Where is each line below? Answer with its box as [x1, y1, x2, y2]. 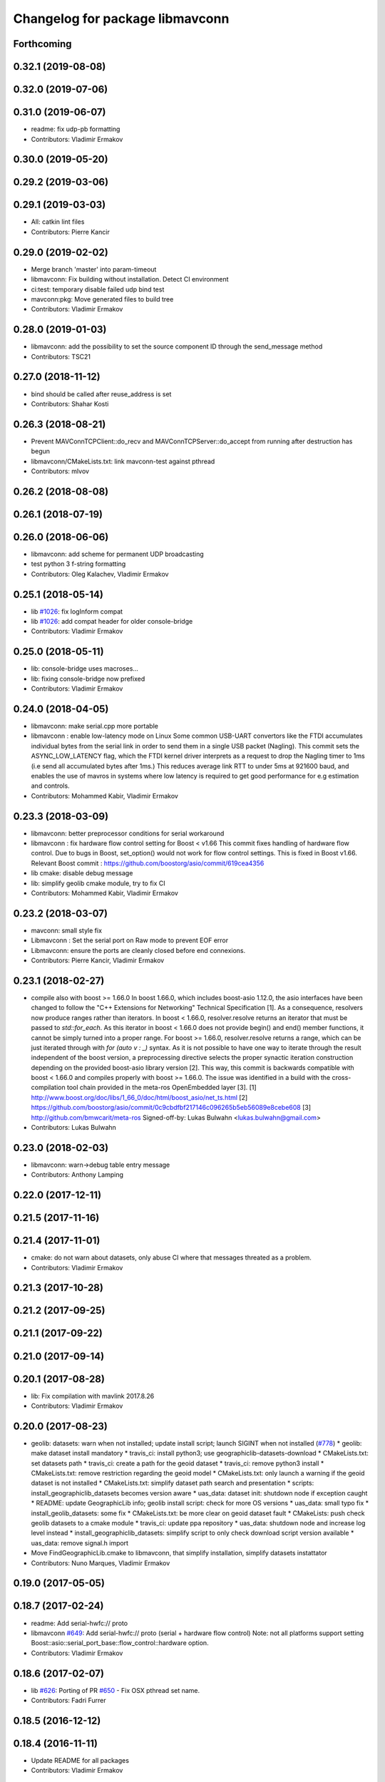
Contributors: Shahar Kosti [31, 399, 109, 408]
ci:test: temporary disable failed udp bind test [31, 285, 165, 294]
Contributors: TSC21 [31, 352, 91, 361]
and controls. [31, 781, 71, 790]
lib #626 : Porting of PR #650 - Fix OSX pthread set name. [31, 1686, 200, 1694]
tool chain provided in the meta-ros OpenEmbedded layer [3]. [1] [66, 1083, 257, 1092]
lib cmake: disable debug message [31, 869, 133, 877]
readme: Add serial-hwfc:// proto [31, 1619, 128, 1627]
